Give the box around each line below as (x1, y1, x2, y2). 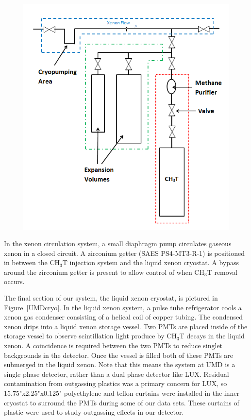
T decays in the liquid (179, 331, 245, 341)
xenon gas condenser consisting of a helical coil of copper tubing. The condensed (4, 312, 243, 322)
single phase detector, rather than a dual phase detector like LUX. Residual (4, 369, 229, 379)
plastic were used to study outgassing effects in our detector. (4, 407, 184, 417)
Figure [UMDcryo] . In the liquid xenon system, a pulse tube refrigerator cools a (4, 302, 242, 312)
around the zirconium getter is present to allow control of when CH (4, 267, 204, 277)
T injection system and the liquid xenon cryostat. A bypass (62, 257, 239, 268)
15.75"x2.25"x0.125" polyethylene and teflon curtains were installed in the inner (4, 387, 240, 398)
